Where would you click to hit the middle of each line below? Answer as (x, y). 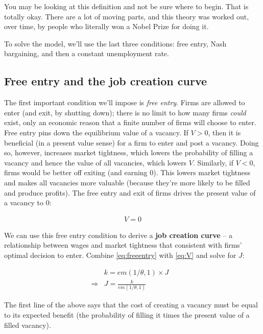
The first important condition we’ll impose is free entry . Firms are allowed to (125, 102)
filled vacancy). (28, 325)
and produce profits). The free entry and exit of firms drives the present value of (130, 192)
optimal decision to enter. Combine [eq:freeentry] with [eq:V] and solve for (120, 255)
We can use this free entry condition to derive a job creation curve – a (118, 235)
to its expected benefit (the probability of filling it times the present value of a (127, 315)
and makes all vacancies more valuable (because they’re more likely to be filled (127, 182)
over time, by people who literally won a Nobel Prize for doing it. (106, 26)
